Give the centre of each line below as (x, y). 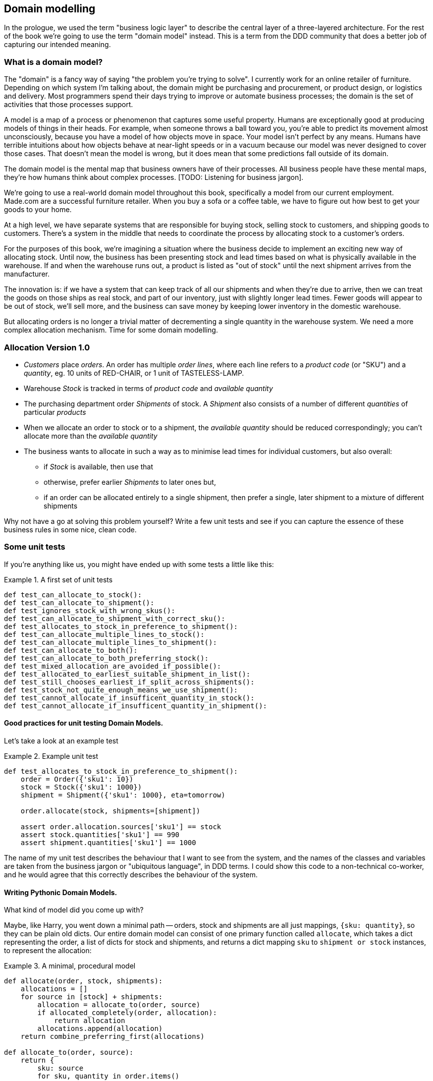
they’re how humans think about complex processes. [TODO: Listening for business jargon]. (154, 177)
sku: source (60, 1068)
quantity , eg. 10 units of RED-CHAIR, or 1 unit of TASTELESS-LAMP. (134, 373)
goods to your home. (38, 210)
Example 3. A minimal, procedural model (70, 966)
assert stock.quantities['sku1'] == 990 (100, 834)
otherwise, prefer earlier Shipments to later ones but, (130, 482)
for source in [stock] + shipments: (92, 997)
